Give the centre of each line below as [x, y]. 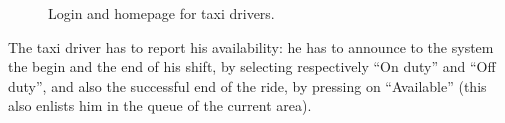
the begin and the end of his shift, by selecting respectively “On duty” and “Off [252, 66]
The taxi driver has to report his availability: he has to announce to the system [251, 46]
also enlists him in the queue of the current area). [160, 105]
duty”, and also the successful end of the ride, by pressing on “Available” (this [247, 85]
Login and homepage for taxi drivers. [161, 13]
